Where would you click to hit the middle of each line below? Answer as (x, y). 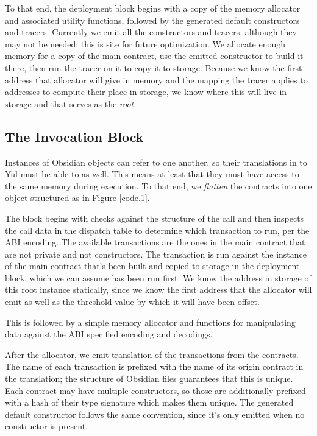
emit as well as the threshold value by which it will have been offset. (132, 302)
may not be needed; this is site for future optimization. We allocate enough (145, 44)
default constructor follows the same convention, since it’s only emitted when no (155, 414)
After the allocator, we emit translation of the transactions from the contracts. (152, 354)
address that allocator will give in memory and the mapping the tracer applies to (156, 79)
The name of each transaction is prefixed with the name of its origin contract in (154, 366)
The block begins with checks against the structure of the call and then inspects (155, 218)
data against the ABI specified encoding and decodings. (109, 334)
